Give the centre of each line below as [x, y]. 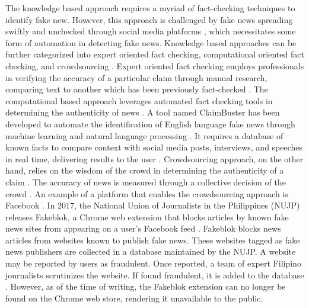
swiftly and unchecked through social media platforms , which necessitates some [151, 31]
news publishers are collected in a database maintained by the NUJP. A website [151, 251]
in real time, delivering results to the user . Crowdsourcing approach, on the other [154, 158]
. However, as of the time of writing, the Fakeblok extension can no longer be [146, 286]
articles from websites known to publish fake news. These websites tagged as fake [153, 240]
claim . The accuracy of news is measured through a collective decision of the [146, 182]
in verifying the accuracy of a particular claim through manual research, [136, 77]
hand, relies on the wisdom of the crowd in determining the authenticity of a [145, 170]
